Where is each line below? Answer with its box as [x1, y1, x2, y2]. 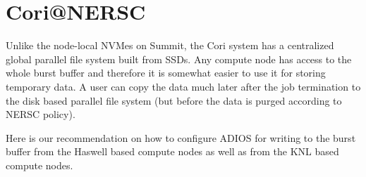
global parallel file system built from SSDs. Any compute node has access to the [6, 51, 352, 66]
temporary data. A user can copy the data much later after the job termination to [6, 79, 361, 93]
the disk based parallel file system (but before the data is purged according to [6, 93, 342, 107]
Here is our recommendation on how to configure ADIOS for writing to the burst [6, 130, 356, 145]
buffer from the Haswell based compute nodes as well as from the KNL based [6, 144, 339, 159]
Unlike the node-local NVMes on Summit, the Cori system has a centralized [6, 38, 334, 53]
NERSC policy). [6, 107, 75, 122]
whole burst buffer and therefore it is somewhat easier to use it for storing [6, 65, 326, 80]
